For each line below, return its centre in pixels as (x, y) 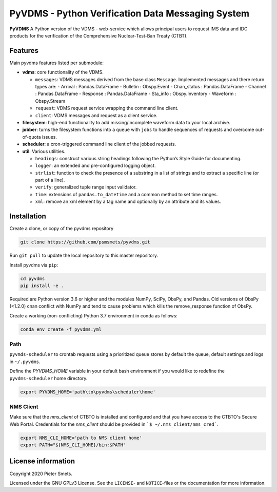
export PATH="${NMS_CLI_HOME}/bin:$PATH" (73, 445)
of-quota (32, 137)
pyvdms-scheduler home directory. (48, 378)
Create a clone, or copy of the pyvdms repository (62, 229)
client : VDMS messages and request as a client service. (96, 115)
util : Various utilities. (44, 151)
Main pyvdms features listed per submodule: (56, 63)
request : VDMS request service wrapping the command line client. (107, 108)
